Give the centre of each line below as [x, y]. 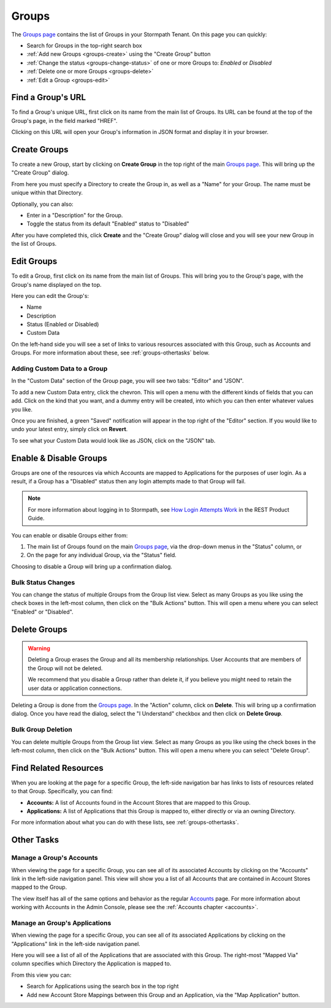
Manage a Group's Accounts [55, 858]
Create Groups [40, 150]
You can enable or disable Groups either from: [70, 535]
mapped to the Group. [39, 887]
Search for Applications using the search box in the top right [103, 987]
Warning [39, 649]
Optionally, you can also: [42, 204]
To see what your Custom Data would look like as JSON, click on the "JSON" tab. [113, 440]
